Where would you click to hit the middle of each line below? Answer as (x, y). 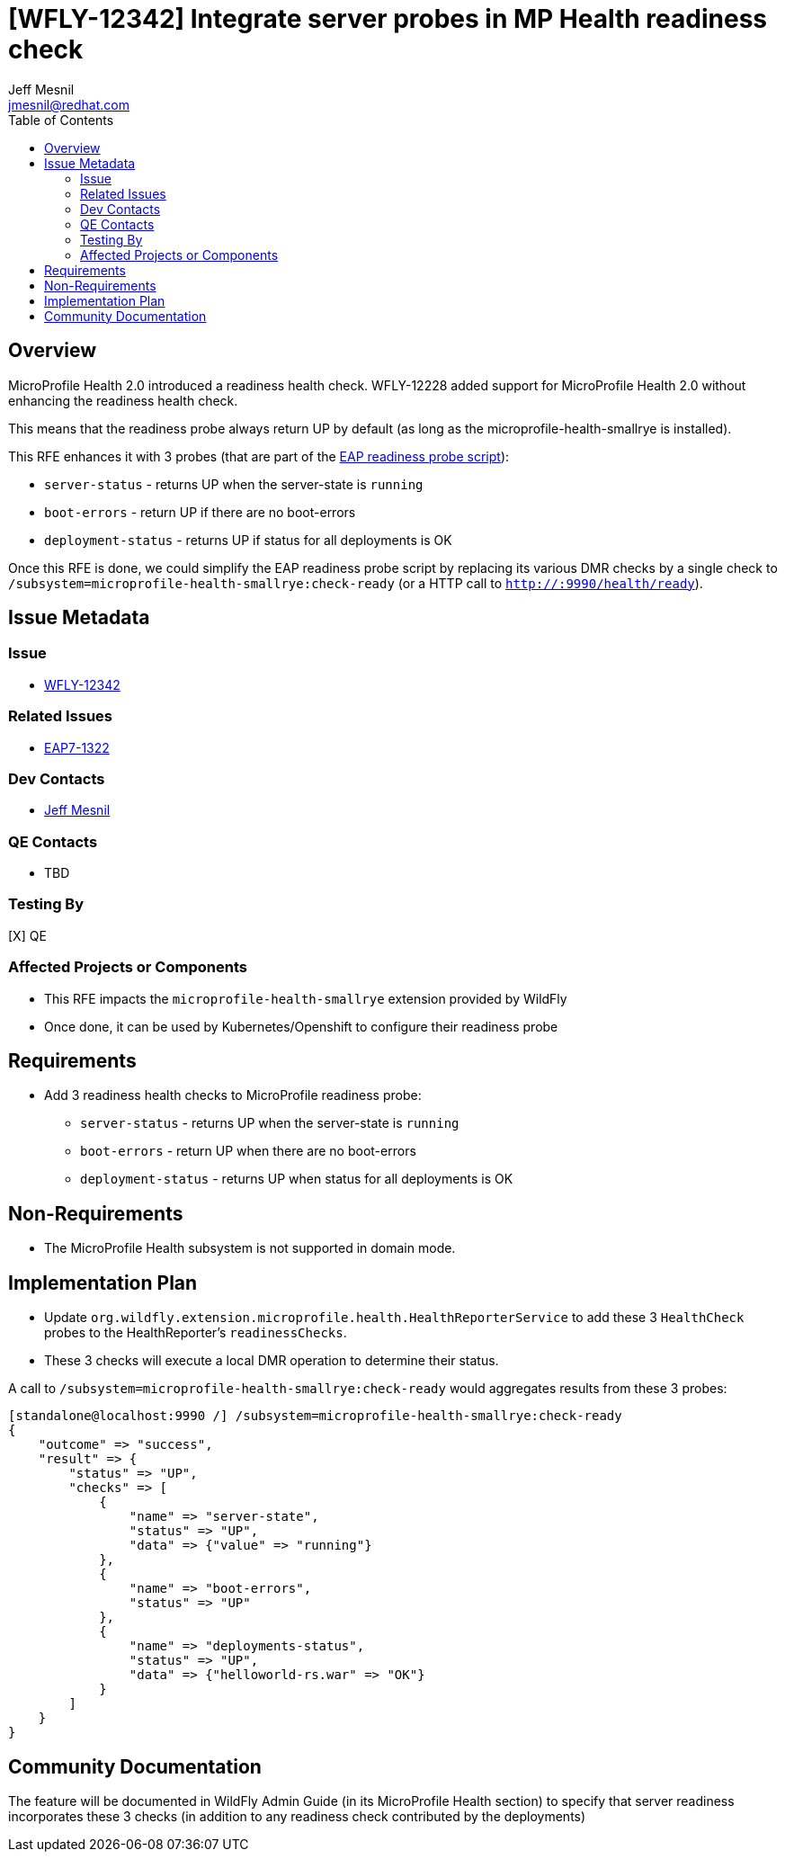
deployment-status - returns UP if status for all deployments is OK (248, 540)
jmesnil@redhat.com (69, 104)
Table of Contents (61, 120)
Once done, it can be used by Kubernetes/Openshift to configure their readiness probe (301, 1026)
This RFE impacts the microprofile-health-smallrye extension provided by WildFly (306, 998)
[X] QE (27, 935)
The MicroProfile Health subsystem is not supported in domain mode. (250, 1248)
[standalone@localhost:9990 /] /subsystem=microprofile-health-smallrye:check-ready (315, 1416)
